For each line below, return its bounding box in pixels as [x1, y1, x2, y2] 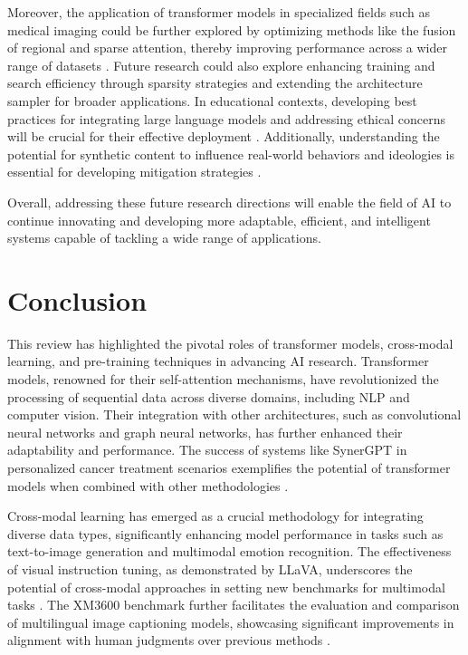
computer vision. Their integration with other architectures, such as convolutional [7, 405, 462, 424]
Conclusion [7, 281, 148, 318]
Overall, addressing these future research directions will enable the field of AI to [7, 192, 452, 211]
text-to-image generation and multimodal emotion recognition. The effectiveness [7, 542, 452, 561]
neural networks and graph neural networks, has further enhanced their [7, 422, 403, 441]
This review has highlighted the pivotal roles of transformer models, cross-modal [7, 333, 454, 352]
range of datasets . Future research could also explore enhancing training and [7, 55, 435, 74]
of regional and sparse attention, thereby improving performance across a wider [7, 38, 447, 57]
